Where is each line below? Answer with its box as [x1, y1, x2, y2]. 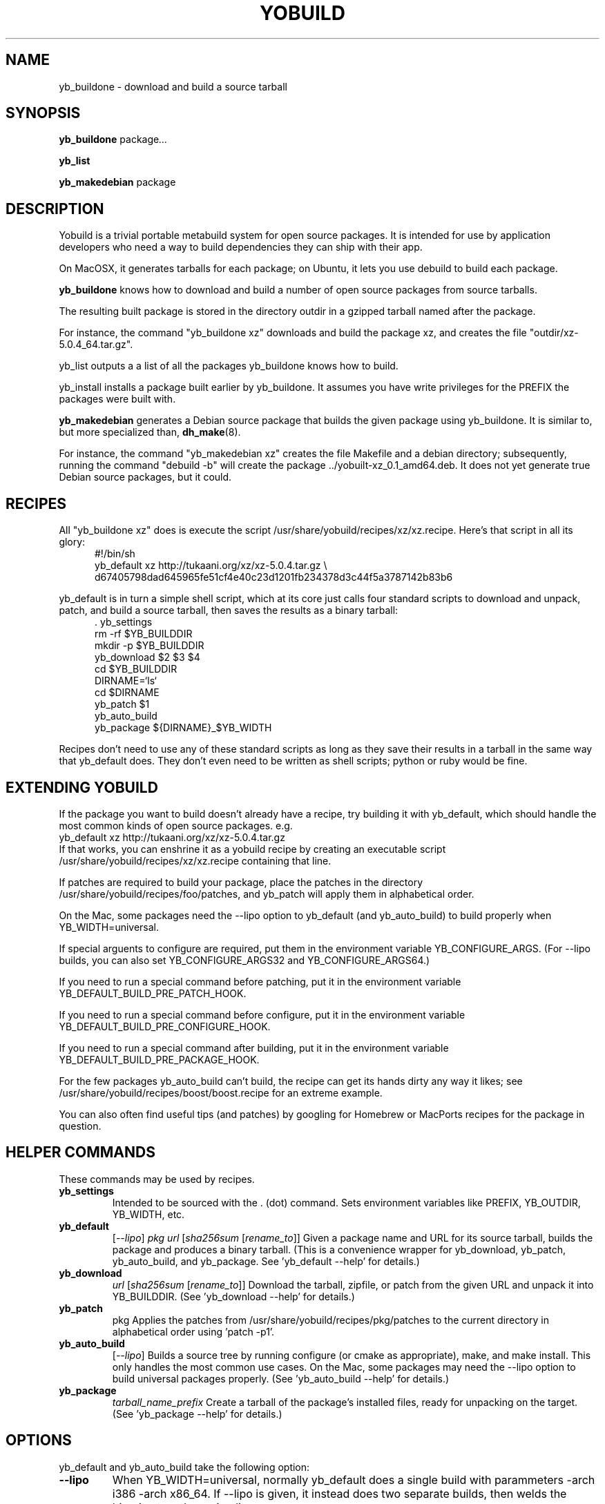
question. [59, 1119, 102, 1132]
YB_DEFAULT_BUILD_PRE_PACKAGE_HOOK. [59, 1053, 260, 1066]
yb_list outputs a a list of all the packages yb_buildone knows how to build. [59, 360, 398, 372]
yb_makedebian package [59, 176, 176, 189]
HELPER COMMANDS [6, 1144, 155, 1161]
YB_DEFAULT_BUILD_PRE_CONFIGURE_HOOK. [59, 1020, 271, 1032]
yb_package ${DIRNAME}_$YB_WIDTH [95, 722, 272, 734]
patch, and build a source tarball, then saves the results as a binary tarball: [59, 604, 398, 617]
